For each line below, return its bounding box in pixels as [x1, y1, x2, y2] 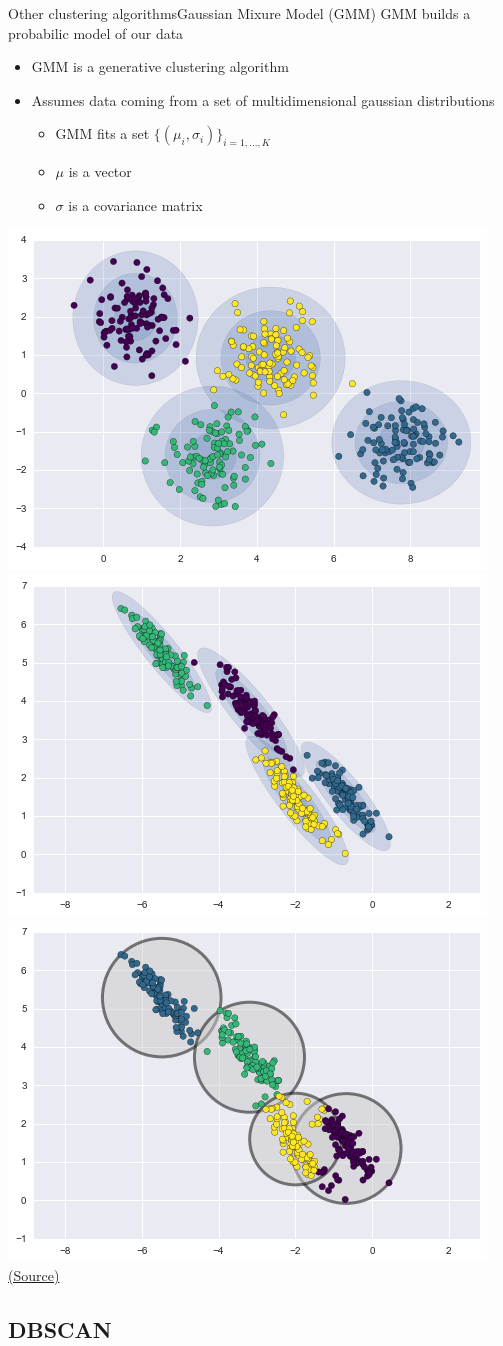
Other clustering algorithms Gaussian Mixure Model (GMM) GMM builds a [8, 3, 471, 23]
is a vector [68, 161, 132, 182]
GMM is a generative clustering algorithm [31, 56, 289, 77]
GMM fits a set [55, 123, 150, 144]
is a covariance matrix [68, 194, 203, 215]
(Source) [8, 1265, 60, 1286]
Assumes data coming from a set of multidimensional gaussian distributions [31, 89, 495, 110]
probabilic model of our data [8, 22, 184, 43]
